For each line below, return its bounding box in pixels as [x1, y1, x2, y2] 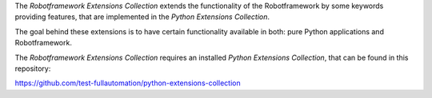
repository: [14, 64, 51, 73]
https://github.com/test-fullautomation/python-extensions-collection [14, 78, 241, 88]
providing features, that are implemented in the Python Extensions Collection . [14, 12, 270, 22]
